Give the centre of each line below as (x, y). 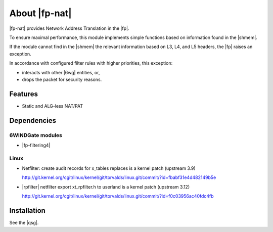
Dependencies (33, 121)
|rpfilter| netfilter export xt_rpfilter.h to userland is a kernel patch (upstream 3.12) (106, 187)
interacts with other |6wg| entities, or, (61, 72)
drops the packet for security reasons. (62, 79)
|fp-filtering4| (36, 145)
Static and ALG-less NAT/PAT (53, 106)
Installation (27, 211)
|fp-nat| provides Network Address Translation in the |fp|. (69, 28)
